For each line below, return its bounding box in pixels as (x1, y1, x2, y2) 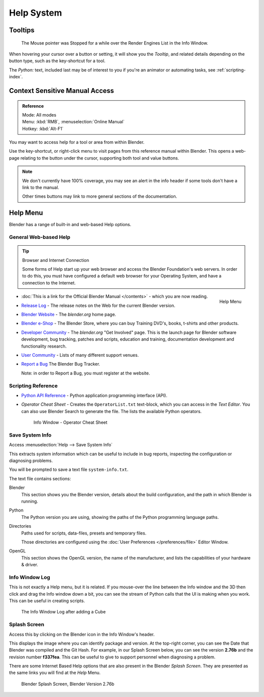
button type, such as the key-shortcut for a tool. (9, 58, 106, 64)
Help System (9, 7, 62, 18)
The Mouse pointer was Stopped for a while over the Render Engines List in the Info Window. (21, 40, 208, 46)
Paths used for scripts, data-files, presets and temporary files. (21, 530, 147, 536)
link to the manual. (22, 185, 60, 190)
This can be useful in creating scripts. (9, 598, 85, 604)
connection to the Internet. (22, 279, 76, 286)
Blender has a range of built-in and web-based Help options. (9, 222, 132, 228)
